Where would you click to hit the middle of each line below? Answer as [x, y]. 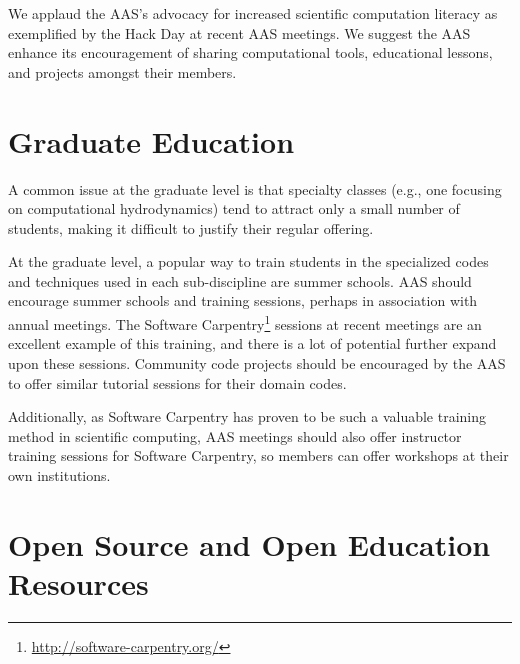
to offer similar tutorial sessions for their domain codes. [177, 382]
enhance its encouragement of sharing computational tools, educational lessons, [250, 52]
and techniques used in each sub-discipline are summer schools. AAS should [240, 280]
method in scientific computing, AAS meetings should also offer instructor [235, 435]
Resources [78, 582]
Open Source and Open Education [249, 543]
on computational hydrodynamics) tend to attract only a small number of [234, 208]
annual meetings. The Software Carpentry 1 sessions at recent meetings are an [245, 322]
